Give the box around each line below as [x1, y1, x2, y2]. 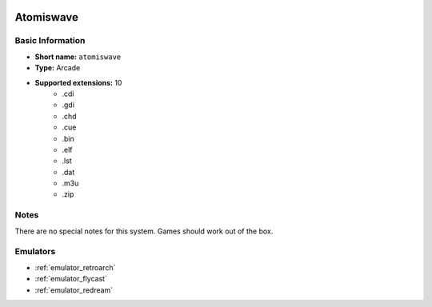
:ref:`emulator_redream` [34, 285, 114, 295]
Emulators [14, 246, 56, 257]
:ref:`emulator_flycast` [34, 274, 108, 284]
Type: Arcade [34, 63, 81, 73]
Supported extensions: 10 [34, 78, 122, 87]
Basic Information [14, 35, 86, 46]
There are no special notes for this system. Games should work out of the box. [14, 226, 274, 236]
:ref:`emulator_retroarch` [34, 262, 116, 272]
